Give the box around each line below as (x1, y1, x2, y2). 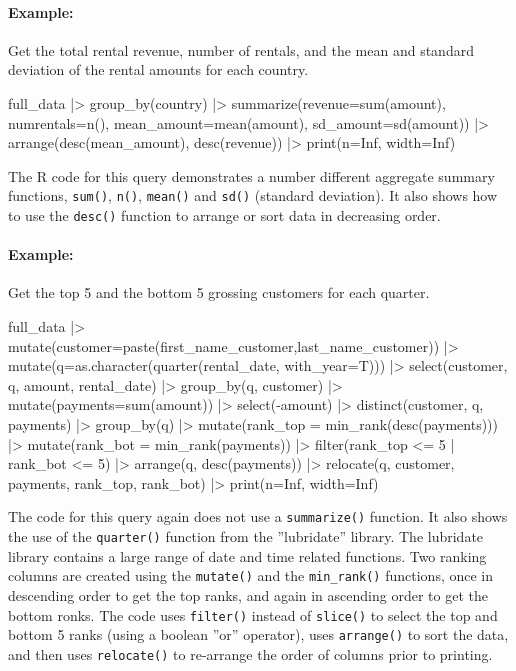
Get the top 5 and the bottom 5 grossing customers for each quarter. (8, 282, 430, 303)
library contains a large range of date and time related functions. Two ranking (8, 545, 487, 566)
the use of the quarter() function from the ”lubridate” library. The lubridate (8, 526, 484, 547)
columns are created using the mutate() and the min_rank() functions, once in (8, 565, 494, 586)
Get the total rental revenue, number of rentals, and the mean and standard (8, 39, 474, 60)
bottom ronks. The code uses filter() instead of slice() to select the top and (8, 604, 498, 625)
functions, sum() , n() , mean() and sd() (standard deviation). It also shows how (8, 185, 498, 206)
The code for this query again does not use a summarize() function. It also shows (8, 506, 508, 527)
